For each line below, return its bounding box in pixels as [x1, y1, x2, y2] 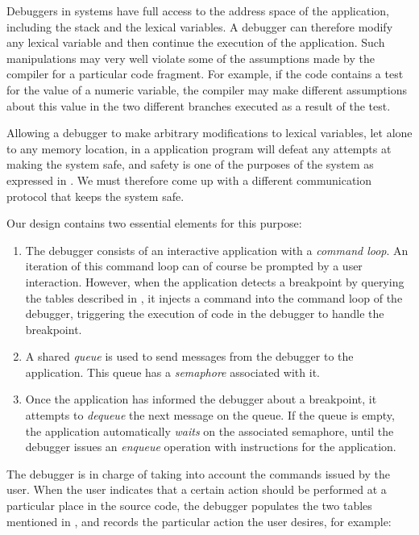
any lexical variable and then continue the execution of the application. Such [6, 34, 385, 51]
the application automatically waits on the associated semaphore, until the [25, 422, 394, 439]
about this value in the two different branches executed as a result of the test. [6, 97, 391, 114]
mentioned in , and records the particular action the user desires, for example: [6, 512, 392, 529]
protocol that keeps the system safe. [6, 187, 185, 204]
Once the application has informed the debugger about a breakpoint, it [25, 391, 377, 408]
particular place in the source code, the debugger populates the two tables [6, 497, 372, 514]
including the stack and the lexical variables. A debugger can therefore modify [6, 18, 393, 35]
